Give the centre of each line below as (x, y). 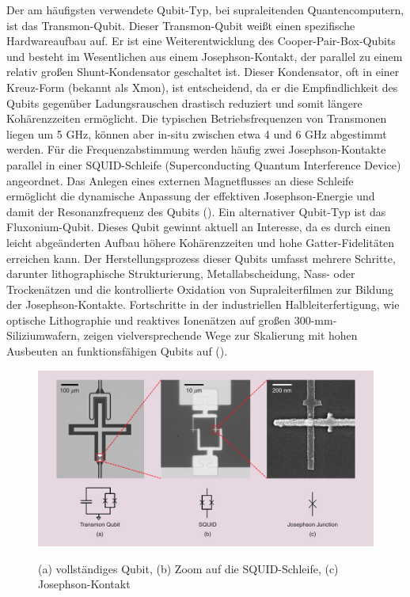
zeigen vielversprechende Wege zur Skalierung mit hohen (220, 335)
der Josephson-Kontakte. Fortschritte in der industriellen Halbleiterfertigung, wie (203, 304)
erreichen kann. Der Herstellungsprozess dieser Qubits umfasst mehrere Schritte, (201, 258)
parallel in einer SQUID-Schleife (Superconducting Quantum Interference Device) (204, 164)
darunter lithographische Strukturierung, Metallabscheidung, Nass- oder (181, 274)
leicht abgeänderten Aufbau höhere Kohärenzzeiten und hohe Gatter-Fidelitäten (201, 242)
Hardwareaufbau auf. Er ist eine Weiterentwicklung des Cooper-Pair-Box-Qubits (201, 41)
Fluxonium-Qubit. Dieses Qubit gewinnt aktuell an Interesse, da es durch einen (199, 227)
